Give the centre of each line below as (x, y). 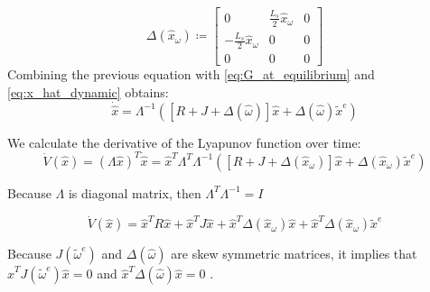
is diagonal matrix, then (135, 192)
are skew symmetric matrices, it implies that (294, 254)
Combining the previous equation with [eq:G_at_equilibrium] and (191, 74)
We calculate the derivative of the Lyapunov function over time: (184, 142)
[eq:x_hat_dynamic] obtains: (88, 91)
